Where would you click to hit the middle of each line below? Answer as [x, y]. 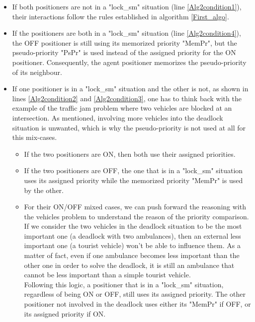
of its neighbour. [37, 72]
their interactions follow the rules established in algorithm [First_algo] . [121, 16]
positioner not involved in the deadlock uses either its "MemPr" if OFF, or [137, 304]
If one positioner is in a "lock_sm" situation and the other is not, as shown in [130, 89]
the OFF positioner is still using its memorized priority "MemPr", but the [125, 42]
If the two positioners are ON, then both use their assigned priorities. [130, 154]
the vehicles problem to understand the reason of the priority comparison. [136, 216]
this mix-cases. [35, 137]
